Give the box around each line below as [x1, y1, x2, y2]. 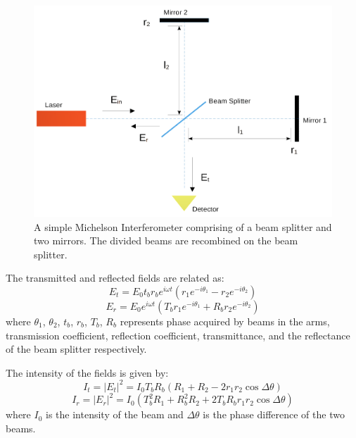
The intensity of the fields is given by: [6, 365, 169, 380]
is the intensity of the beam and [46, 407, 184, 422]
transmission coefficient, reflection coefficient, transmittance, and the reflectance [6, 327, 350, 342]
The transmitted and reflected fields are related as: [6, 270, 224, 285]
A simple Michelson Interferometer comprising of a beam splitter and [34, 219, 332, 234]
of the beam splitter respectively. [6, 342, 147, 356]
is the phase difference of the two [203, 407, 345, 422]
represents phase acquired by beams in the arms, [120, 314, 330, 329]
